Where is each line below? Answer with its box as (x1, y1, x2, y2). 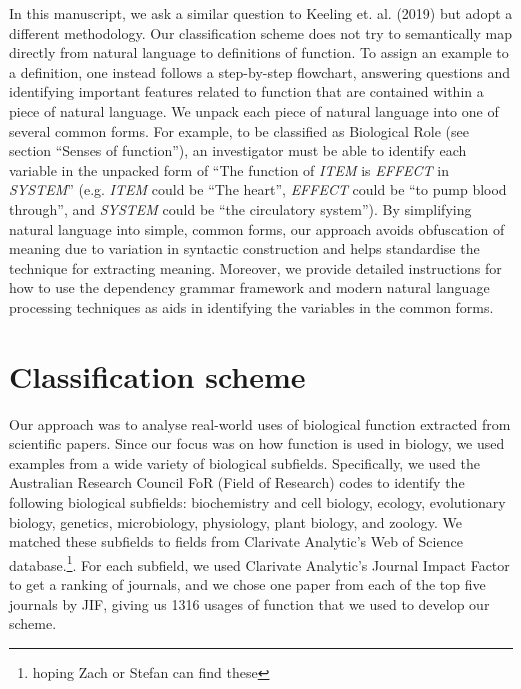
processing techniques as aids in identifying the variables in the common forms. (9, 296, 494, 317)
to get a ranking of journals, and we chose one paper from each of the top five (9, 574, 486, 595)
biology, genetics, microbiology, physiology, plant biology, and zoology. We (9, 511, 462, 532)
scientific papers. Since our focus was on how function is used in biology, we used (9, 433, 505, 454)
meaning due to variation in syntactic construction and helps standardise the (9, 238, 480, 259)
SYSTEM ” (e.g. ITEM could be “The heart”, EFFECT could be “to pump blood (9, 179, 507, 200)
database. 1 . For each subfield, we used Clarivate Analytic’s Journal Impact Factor (9, 551, 510, 575)
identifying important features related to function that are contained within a (9, 81, 484, 102)
